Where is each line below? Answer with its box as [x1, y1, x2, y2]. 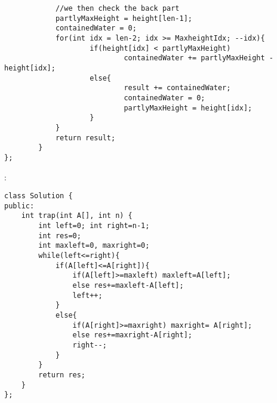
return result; [55, 133, 116, 142]
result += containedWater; [124, 84, 231, 93]
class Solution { [4, 192, 73, 201]
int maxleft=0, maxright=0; [38, 241, 150, 250]
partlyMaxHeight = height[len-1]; [55, 14, 192, 23]
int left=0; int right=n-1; [38, 222, 150, 230]
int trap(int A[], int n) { [21, 211, 133, 220]
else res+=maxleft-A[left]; [72, 281, 184, 290]
